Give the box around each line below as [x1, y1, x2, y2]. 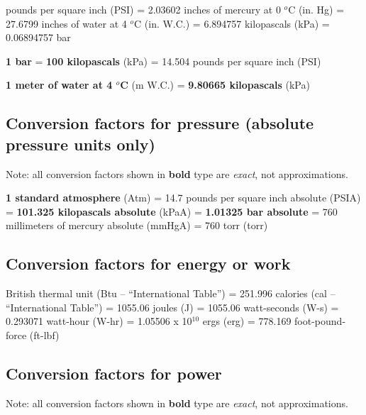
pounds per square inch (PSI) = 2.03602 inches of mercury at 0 [6, 2, 281, 16]
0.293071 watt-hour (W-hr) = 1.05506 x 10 [6, 314, 192, 328]
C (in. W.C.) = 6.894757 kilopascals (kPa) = [134, 16, 330, 31]
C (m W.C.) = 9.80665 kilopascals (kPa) [120, 77, 310, 92]
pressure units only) [6, 133, 155, 155]
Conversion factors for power [6, 362, 222, 384]
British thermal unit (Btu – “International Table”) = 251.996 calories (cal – [6, 286, 335, 301]
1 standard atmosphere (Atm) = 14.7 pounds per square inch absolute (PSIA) [6, 190, 361, 205]
